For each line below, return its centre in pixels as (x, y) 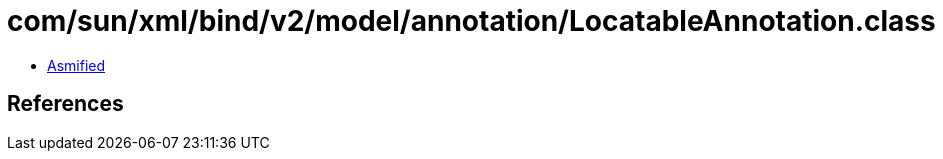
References (65, 104)
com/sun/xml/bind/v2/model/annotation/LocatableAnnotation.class (471, 21)
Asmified (76, 65)
